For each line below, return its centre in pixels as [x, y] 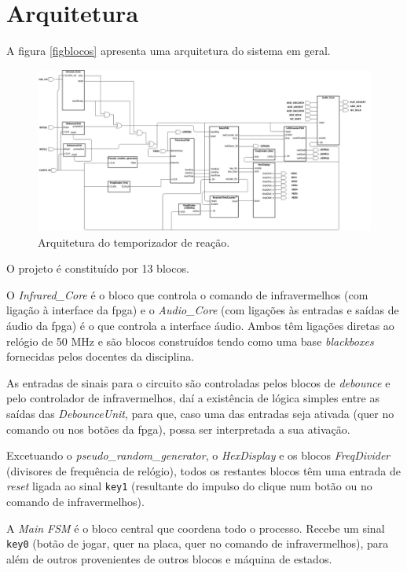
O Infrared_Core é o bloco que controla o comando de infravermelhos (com [187, 294]
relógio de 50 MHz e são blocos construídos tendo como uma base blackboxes [190, 341]
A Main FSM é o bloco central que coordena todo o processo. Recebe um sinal [196, 528]
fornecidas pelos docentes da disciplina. [101, 356]
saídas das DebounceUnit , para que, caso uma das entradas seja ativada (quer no [200, 414]
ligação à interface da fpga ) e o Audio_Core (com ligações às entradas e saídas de [203, 310]
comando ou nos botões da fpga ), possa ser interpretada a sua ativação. [178, 429]
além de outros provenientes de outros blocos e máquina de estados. [169, 558]
